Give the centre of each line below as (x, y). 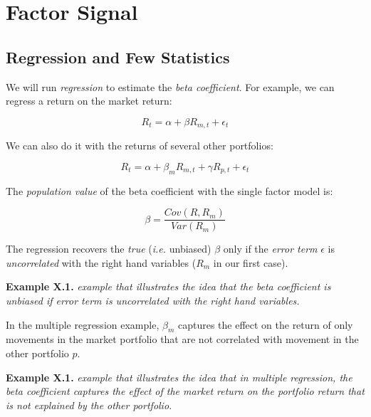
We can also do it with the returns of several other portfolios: (140, 146)
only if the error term (270, 249)
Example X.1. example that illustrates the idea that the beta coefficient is (168, 286)
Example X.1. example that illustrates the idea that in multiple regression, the (179, 377)
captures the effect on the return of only (265, 324)
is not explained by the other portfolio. (89, 405)
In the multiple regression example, (83, 324)
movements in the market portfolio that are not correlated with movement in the (182, 339)
